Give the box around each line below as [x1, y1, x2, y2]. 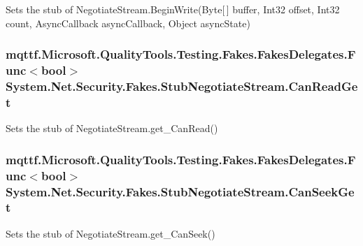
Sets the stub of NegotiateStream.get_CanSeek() [6, 226, 215, 240]
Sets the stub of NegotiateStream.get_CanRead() [6, 121, 218, 136]
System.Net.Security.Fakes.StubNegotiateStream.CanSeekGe [6, 182, 355, 200]
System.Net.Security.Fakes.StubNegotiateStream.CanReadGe [6, 77, 358, 94]
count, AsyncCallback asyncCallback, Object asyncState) [6, 15, 250, 30]
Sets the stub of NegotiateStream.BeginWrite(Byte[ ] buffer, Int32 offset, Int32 [6, 2, 340, 16]
